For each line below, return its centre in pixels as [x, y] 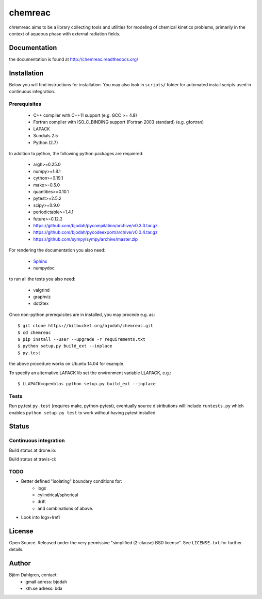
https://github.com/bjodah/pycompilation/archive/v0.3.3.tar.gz [95, 225]
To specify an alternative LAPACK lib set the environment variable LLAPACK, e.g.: [90, 373]
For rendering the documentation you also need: [57, 250]
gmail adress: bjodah [46, 582]
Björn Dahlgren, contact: [33, 575]
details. [16, 550]
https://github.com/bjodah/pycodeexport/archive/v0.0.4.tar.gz [95, 232]
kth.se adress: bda [44, 588]
